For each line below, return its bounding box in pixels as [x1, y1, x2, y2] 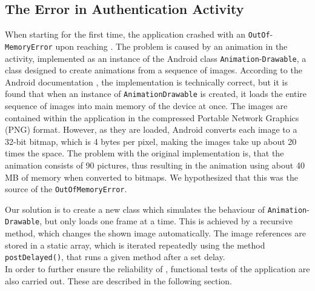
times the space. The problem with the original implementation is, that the [5, 147, 284, 159]
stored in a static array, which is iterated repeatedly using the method [5, 238, 265, 251]
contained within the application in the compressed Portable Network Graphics [5, 111, 299, 124]
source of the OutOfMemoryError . [5, 182, 127, 195]
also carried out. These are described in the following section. [5, 274, 232, 287]
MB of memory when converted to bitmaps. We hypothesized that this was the [5, 170, 298, 183]
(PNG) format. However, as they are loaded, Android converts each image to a [5, 123, 297, 136]
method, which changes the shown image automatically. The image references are [5, 227, 306, 239]
